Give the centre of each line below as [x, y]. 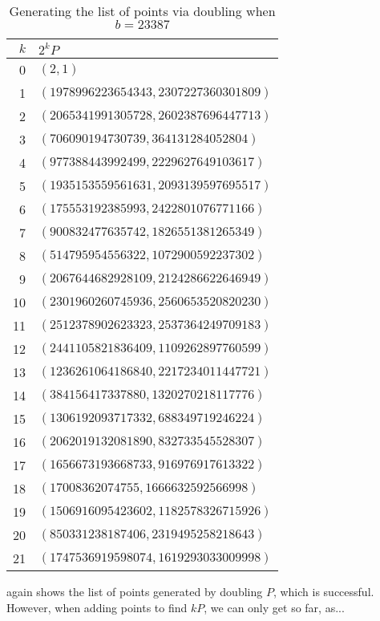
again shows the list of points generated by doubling [135, 591]
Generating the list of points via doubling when [142, 11]
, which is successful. [323, 591]
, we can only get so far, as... [274, 607]
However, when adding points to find [97, 607]
